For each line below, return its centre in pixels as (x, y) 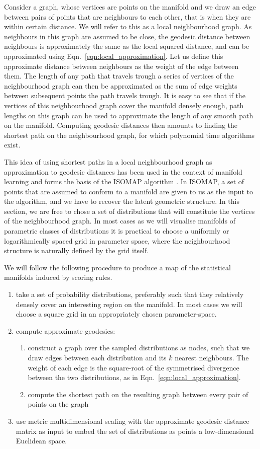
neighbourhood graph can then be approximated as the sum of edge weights (121, 85)
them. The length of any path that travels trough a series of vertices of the (119, 76)
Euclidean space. (41, 441)
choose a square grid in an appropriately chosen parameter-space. (116, 314)
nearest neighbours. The (212, 357)
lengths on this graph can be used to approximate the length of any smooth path (129, 115)
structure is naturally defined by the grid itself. (77, 250)
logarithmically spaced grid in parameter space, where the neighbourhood (117, 240)
